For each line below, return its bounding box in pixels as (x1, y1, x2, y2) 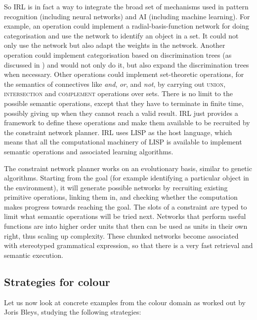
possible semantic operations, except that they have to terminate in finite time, (4, 98, 244, 108)
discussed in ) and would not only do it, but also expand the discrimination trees (4, 59, 249, 70)
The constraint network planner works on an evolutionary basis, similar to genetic (4, 163, 252, 173)
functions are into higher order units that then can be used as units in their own (4, 221, 248, 231)
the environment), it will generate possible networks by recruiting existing (4, 182, 228, 192)
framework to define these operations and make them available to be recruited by (4, 117, 250, 128)
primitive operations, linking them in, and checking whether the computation (4, 192, 238, 202)
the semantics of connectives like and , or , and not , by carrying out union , (4, 78, 226, 89)
